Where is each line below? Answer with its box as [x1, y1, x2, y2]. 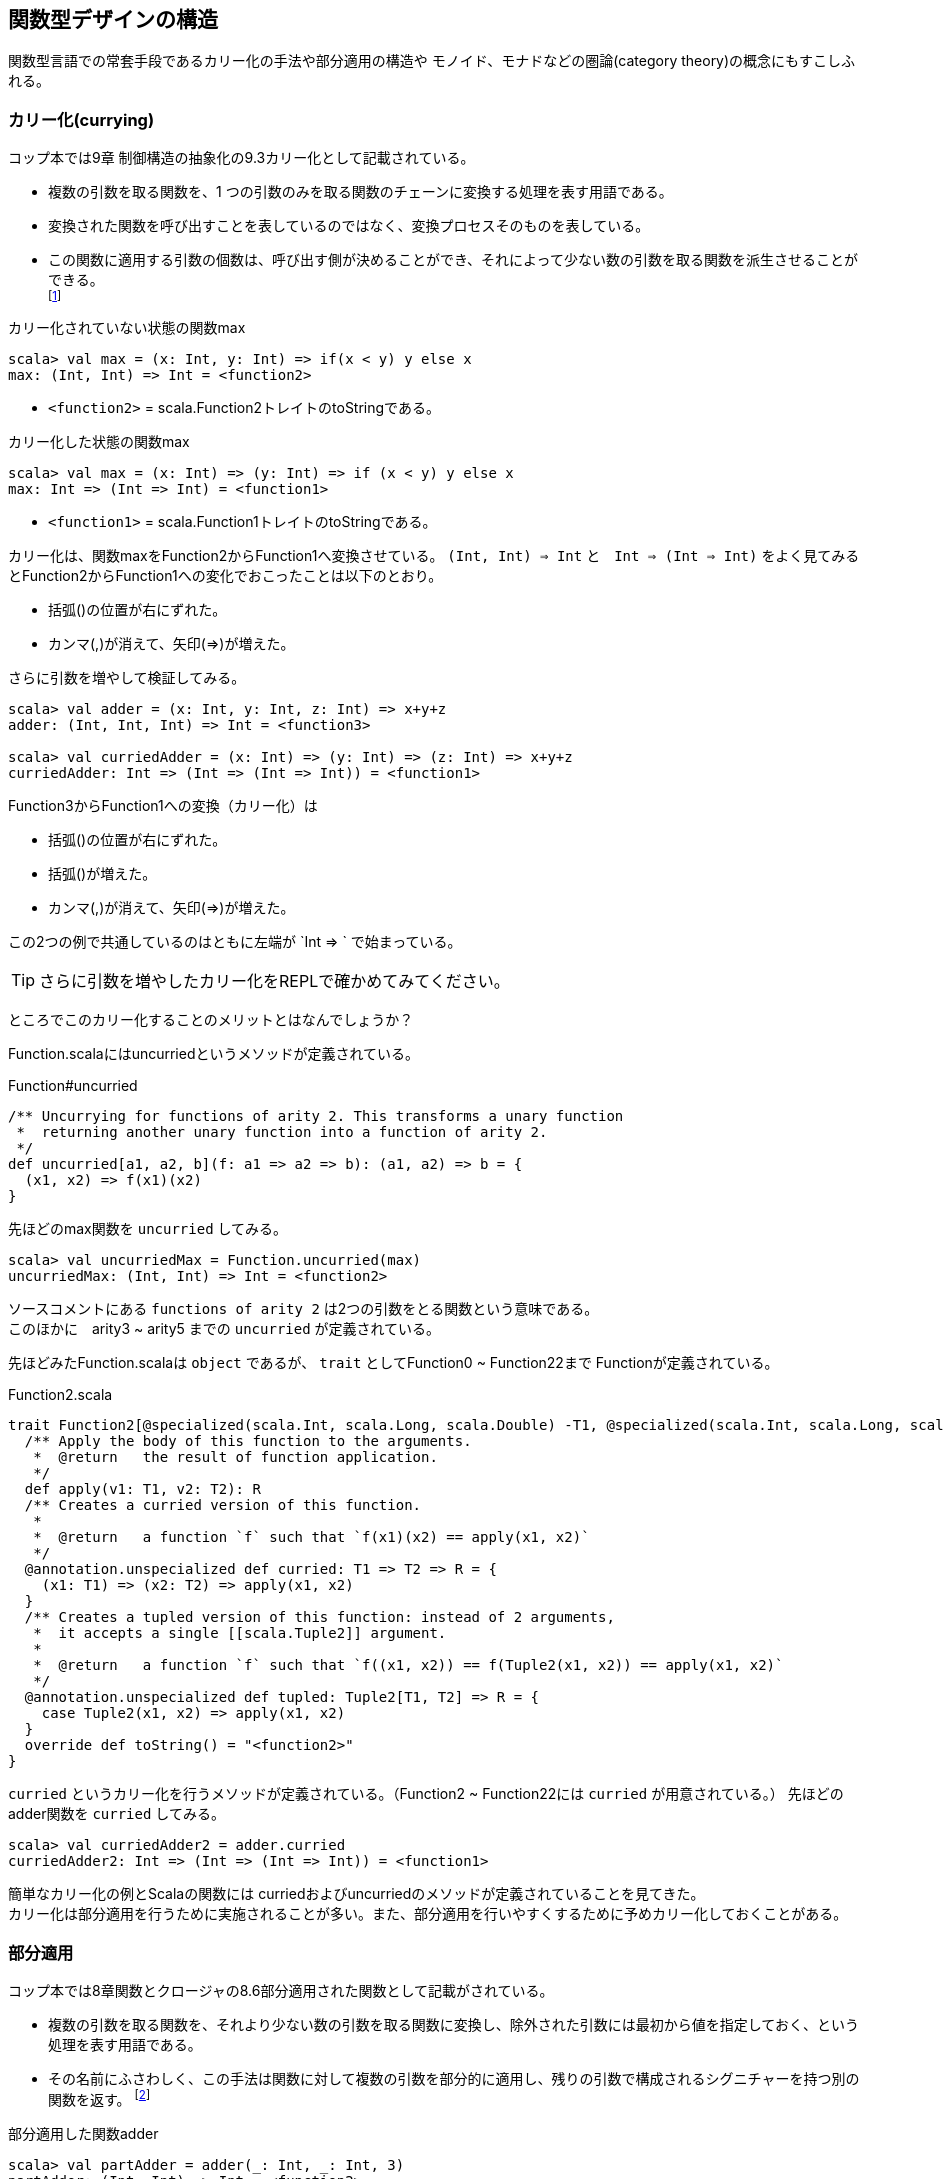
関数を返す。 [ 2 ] [48, 2087, 151, 2108]
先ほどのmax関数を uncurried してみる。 [8, 1220, 288, 1238]
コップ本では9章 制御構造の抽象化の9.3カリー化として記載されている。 [8, 149, 475, 167]
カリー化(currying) [8, 109, 155, 130]
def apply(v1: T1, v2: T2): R [24, 1481, 261, 1498]
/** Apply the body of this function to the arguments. [24, 1433, 472, 1450]
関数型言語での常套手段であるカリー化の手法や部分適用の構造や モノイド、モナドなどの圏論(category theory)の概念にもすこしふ [8, 52, 856, 70]
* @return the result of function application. [33, 1449, 438, 1466]
